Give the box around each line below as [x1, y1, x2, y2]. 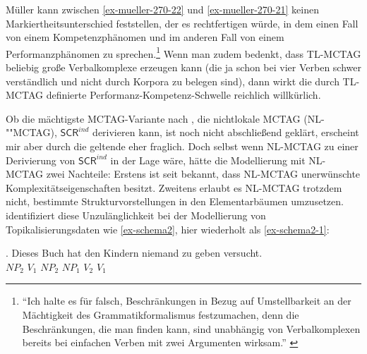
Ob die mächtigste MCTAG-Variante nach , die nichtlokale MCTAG [6, 111, 301, 126]
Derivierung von [6, 152, 76, 167]
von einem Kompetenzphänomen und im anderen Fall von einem [6, 30, 284, 44]
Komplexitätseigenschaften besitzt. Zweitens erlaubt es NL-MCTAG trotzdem [6, 180, 342, 195]
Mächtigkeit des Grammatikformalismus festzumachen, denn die [22, 307, 299, 322]
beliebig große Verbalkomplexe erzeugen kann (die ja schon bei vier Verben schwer [6, 60, 361, 75]
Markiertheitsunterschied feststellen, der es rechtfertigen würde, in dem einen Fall [6, 16, 359, 30]
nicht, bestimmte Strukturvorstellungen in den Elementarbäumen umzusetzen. [6, 194, 344, 209]
